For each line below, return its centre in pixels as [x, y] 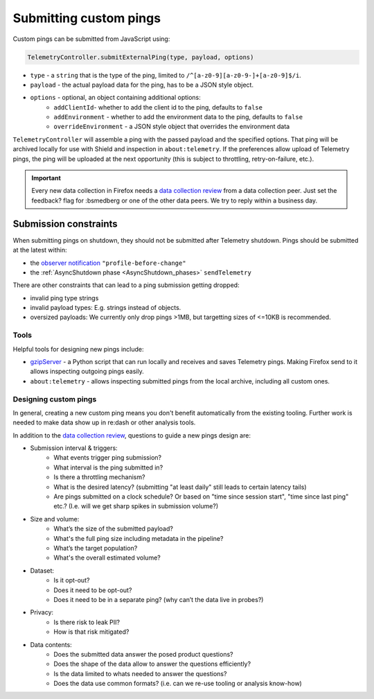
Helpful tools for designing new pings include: [79, 349]
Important [46, 178]
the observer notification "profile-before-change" [108, 263]
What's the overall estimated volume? [107, 558]
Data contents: [51, 644]
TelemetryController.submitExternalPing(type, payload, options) [141, 57]
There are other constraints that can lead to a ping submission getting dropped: [126, 285]
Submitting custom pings [87, 18]
